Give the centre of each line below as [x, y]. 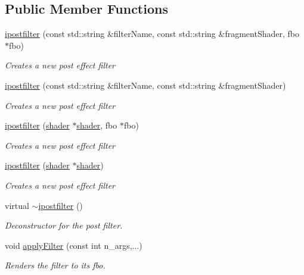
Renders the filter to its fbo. [55, 265]
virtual [17, 205]
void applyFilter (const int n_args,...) [74, 245]
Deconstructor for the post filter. [64, 225]
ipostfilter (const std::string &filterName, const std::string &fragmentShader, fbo [152, 34]
